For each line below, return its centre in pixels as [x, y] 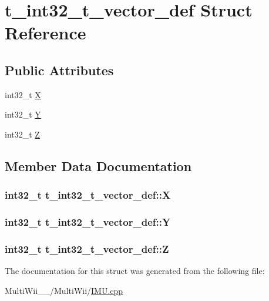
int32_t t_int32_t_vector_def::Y [88, 222]
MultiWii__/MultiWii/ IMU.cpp [64, 290]
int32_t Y [23, 114]
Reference [46, 33]
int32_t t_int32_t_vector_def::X [88, 195]
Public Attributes [59, 70]
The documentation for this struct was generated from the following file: [135, 271]
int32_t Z [22, 134]
